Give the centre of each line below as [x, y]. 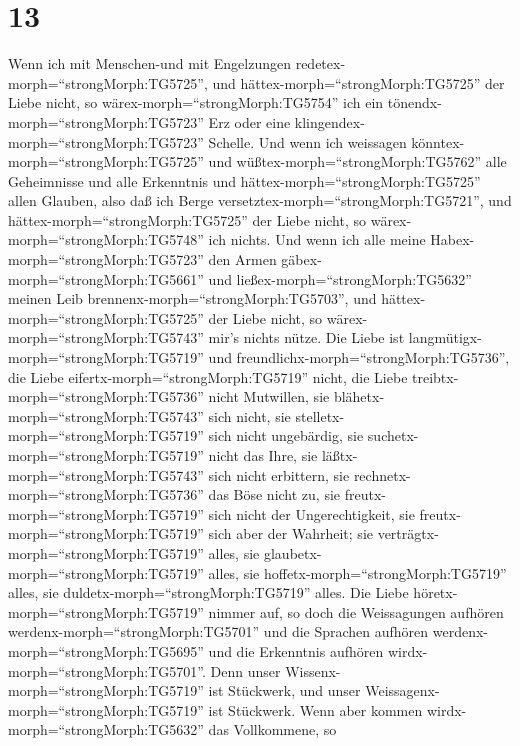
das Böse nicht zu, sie [274, 494]
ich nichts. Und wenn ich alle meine [317, 239]
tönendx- [414, 102]
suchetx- [393, 435]
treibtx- [435, 376]
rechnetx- [382, 474]
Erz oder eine [249, 121]
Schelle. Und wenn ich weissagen [307, 141]
